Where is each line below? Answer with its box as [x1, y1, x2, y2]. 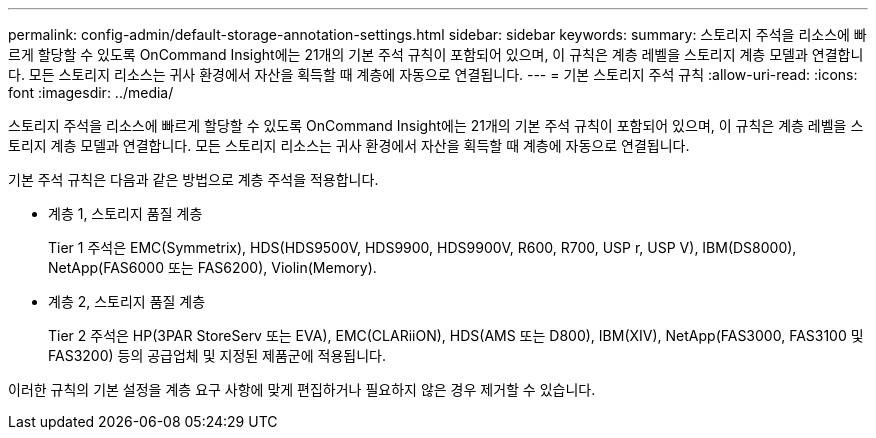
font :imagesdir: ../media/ [8, 84, 174, 101]
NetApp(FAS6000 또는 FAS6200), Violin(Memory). [48, 259, 377, 276]
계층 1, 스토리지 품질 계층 [48, 205, 203, 222]
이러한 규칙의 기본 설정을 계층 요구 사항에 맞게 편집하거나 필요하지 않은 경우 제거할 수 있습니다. [8, 381, 596, 398]
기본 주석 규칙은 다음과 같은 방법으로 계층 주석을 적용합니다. [8, 171, 379, 188]
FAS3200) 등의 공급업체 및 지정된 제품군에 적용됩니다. [48, 347, 386, 364]
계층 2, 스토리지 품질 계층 [48, 293, 206, 310]
